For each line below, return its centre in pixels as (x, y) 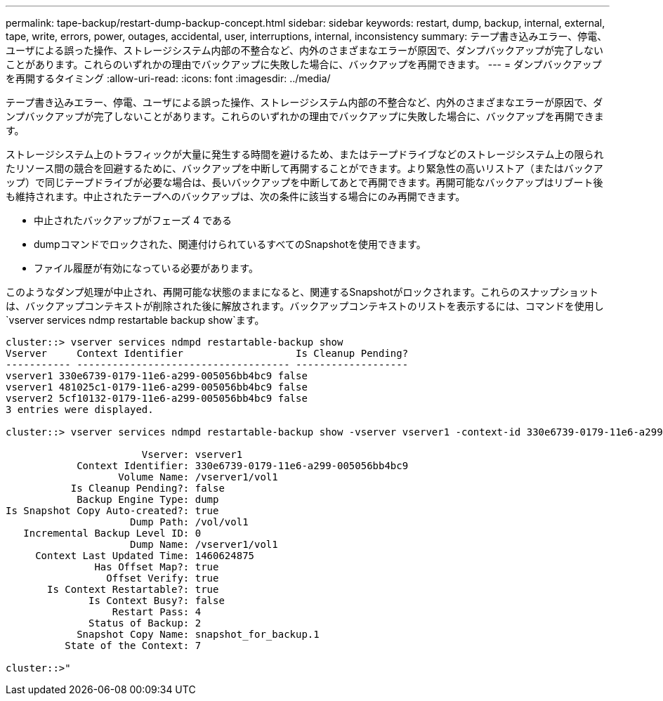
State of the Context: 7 (133, 646)
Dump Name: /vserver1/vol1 (204, 544)
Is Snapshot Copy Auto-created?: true (112, 511)
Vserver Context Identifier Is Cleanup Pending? (207, 353)
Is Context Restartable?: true (133, 589)
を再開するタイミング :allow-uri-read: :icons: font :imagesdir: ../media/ (168, 78)
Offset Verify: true (163, 578)
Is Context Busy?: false (157, 601)
